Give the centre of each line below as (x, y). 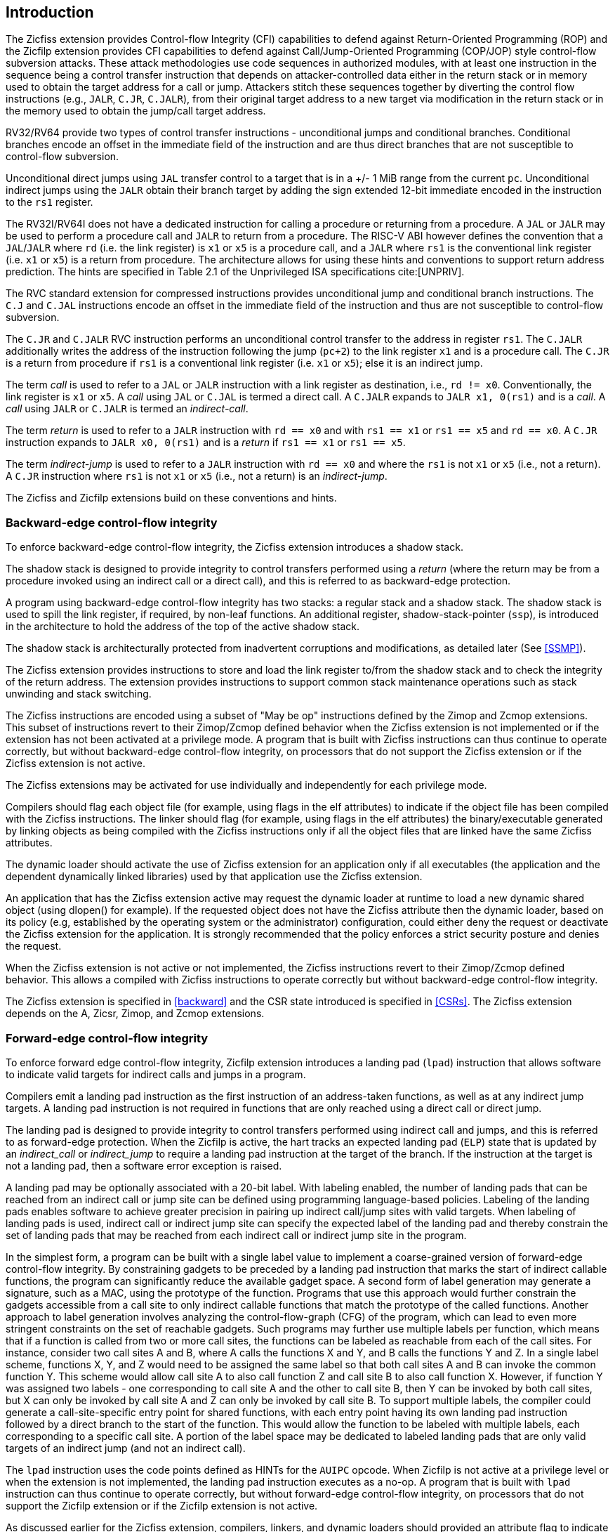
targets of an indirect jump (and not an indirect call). (126, 1448)
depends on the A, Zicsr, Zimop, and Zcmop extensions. (135, 1014)
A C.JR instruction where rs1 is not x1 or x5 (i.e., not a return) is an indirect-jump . (197, 476)
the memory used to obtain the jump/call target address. (136, 111)
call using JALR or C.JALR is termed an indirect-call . (127, 409)
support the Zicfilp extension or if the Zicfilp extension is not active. (162, 1505)
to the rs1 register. (49, 202)
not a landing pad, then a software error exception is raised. (144, 1165)
